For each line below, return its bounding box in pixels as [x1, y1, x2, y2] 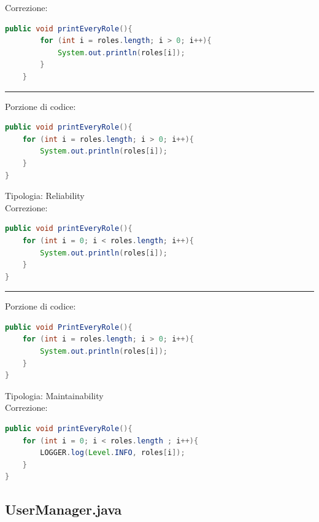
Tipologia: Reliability [5, 189, 85, 202]
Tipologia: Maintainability [5, 389, 104, 402]
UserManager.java [5, 500, 122, 519]
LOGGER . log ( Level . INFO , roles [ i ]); [40, 448, 185, 458]
